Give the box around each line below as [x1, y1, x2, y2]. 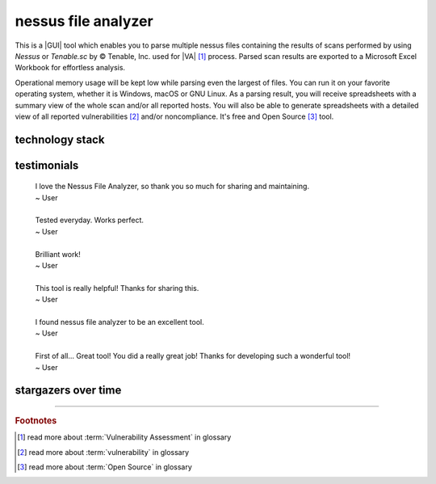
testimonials [15, 158, 79, 172]
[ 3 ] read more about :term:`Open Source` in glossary [17, 462, 193, 472]
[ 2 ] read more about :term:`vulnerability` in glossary [17, 447, 190, 457]
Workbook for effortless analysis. [15, 63, 125, 73]
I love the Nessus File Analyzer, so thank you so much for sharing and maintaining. [35, 182, 310, 191]
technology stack [15, 133, 105, 146]
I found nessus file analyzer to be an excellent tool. [35, 318, 205, 326]
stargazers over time [15, 384, 122, 398]
